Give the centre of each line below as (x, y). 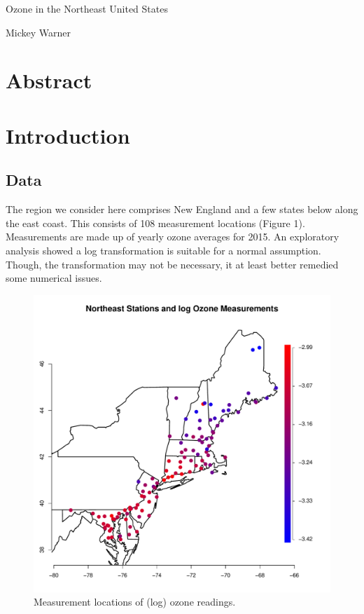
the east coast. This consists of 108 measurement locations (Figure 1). (155, 223)
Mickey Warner (38, 32)
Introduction (68, 135)
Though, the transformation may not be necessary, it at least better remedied (172, 264)
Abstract (49, 80)
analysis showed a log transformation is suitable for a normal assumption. (163, 250)
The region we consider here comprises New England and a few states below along (182, 209)
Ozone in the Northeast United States (87, 8)
